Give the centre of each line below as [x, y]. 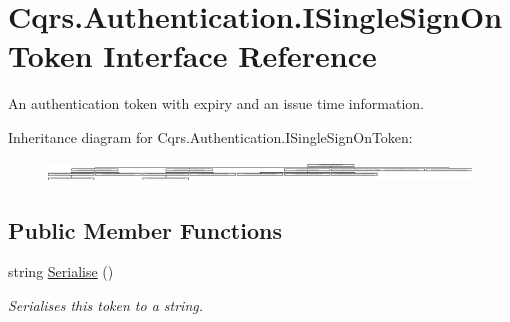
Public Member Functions [145, 229]
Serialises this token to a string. [106, 305]
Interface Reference [240, 55]
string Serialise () [61, 271]
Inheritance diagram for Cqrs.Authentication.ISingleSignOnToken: [210, 136]
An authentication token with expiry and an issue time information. [216, 103]
